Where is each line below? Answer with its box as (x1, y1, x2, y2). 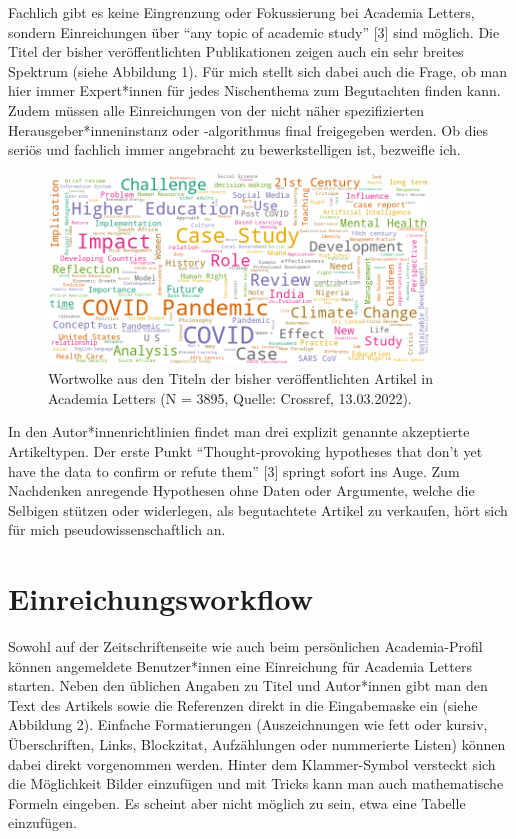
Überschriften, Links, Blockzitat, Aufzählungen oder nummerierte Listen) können (8, 733, 506, 754)
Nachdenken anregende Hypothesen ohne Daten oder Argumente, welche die (8, 480, 475, 501)
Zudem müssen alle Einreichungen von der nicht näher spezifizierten (8, 99, 424, 120)
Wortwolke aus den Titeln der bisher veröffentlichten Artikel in (48, 368, 433, 389)
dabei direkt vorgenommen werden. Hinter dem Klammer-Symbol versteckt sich (8, 753, 496, 774)
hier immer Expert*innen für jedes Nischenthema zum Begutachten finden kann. (8, 80, 501, 101)
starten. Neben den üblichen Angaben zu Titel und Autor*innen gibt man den (8, 675, 488, 696)
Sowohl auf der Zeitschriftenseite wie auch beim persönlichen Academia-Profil (8, 636, 483, 657)
